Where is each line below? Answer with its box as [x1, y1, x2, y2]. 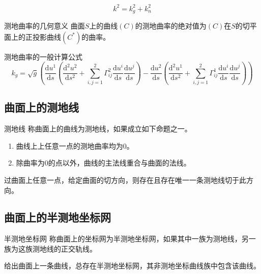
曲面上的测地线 [4, 99, 79, 115]
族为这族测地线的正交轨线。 [4, 243, 97, 254]
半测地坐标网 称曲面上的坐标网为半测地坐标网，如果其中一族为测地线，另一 [4, 233, 256, 244]
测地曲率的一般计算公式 [4, 51, 82, 62]
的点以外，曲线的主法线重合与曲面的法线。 [48, 157, 191, 168]
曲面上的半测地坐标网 [4, 209, 111, 225]
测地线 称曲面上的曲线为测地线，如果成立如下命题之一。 [4, 123, 192, 134]
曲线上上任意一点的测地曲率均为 [16, 140, 123, 151]
